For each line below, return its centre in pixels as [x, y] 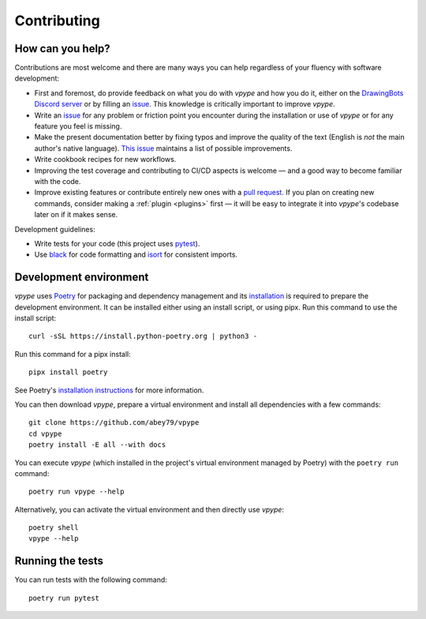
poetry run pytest [64, 598]
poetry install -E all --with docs [97, 445]
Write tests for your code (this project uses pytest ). [117, 243]
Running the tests [59, 561]
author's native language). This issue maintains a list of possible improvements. [163, 148]
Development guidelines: [55, 229]
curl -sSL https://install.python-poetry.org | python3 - [143, 336]
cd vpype [45, 433]
